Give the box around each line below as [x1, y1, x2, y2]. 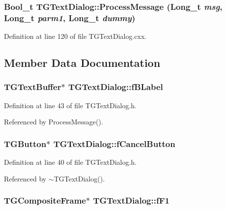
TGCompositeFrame [4, 194, 86, 207]
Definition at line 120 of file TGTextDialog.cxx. [4, 31, 147, 41]
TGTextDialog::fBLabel [68, 81, 163, 93]
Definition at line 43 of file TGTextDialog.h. [4, 100, 137, 110]
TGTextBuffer [4, 81, 61, 93]
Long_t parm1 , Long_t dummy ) [4, 11, 136, 24]
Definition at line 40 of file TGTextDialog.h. [4, 157, 137, 167]
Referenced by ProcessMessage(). [4, 117, 103, 127]
